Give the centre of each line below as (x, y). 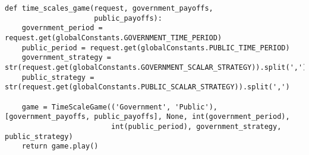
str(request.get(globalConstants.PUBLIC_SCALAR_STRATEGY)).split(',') (147, 87)
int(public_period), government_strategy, (196, 126)
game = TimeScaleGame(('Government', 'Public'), (119, 107)
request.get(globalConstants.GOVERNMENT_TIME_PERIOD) (113, 38)
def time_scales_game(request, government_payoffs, (109, 8)
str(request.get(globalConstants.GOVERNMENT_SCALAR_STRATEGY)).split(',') (156, 67)
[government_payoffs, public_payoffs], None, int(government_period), (147, 117)
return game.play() (60, 146)
